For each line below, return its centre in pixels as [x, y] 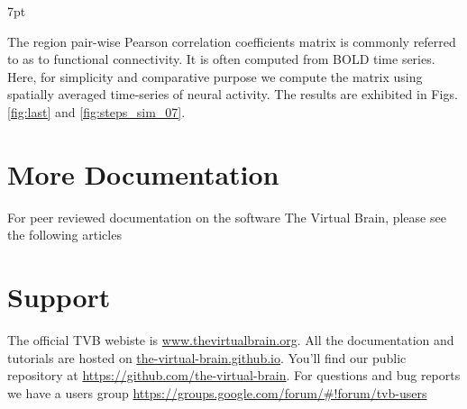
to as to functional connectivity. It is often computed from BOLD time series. [221, 59]
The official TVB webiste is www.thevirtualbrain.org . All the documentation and [231, 340]
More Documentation [143, 173]
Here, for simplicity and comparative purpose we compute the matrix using [215, 76]
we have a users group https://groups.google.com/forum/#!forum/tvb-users [217, 392]
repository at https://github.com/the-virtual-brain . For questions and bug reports [234, 375]
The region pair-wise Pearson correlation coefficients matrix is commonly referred [232, 41]
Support [59, 297]
